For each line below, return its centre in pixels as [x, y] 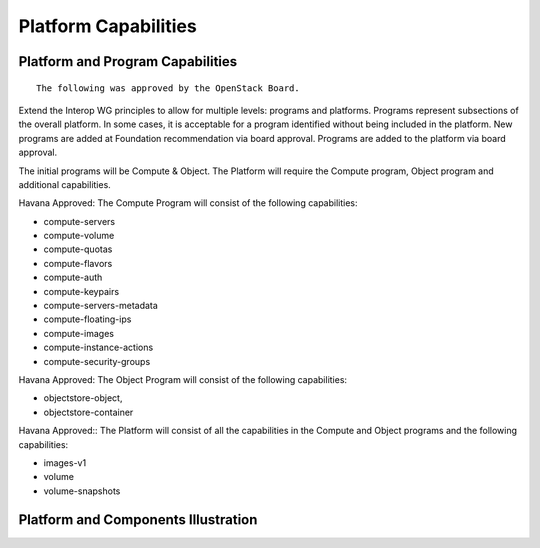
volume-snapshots [82, 491]
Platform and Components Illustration [138, 519]
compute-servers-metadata [101, 306]
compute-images [79, 333]
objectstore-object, [83, 398]
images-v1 [65, 462]
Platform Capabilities [107, 26]
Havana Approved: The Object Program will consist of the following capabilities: [183, 379]
